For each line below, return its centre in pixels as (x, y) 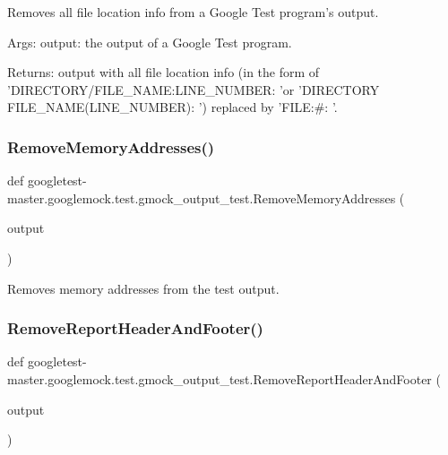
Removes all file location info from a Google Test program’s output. (193, 12)
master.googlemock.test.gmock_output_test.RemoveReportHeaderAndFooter (220, 378)
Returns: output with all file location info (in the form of (164, 72)
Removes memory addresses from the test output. (143, 288)
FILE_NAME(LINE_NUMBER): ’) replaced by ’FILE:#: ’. (172, 107)
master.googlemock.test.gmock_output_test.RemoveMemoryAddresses (202, 197)
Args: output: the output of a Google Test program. (150, 42)
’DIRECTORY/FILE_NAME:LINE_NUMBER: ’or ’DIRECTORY (194, 89)
